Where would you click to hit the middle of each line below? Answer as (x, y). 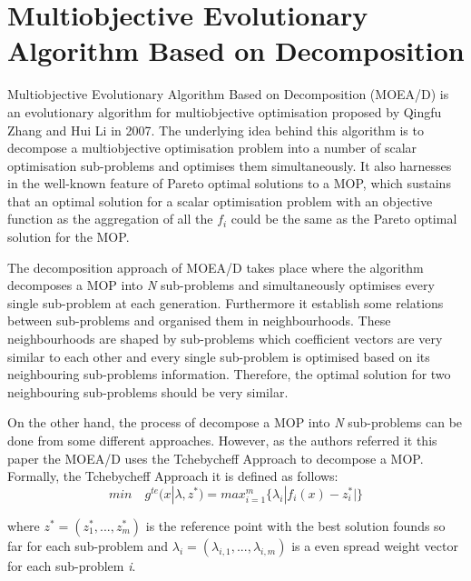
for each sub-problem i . (72, 565)
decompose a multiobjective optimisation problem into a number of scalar (212, 148)
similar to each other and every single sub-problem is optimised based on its (219, 356)
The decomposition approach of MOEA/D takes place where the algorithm (216, 267)
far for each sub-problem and (88, 545)
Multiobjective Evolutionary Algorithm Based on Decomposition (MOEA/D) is (228, 94)
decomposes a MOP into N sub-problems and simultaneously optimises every (221, 285)
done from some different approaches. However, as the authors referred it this (222, 440)
